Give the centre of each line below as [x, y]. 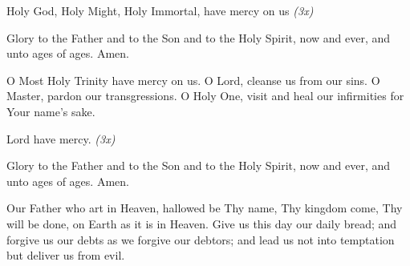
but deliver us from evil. [66, 255]
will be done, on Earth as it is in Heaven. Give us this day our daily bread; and [202, 223]
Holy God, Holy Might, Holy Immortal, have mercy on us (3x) [160, 10]
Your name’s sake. [51, 111]
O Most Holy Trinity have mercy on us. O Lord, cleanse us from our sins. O [193, 80]
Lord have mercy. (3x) [61, 138]
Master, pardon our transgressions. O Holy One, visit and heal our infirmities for [205, 96]
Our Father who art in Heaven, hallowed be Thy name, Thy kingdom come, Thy [205, 208]
